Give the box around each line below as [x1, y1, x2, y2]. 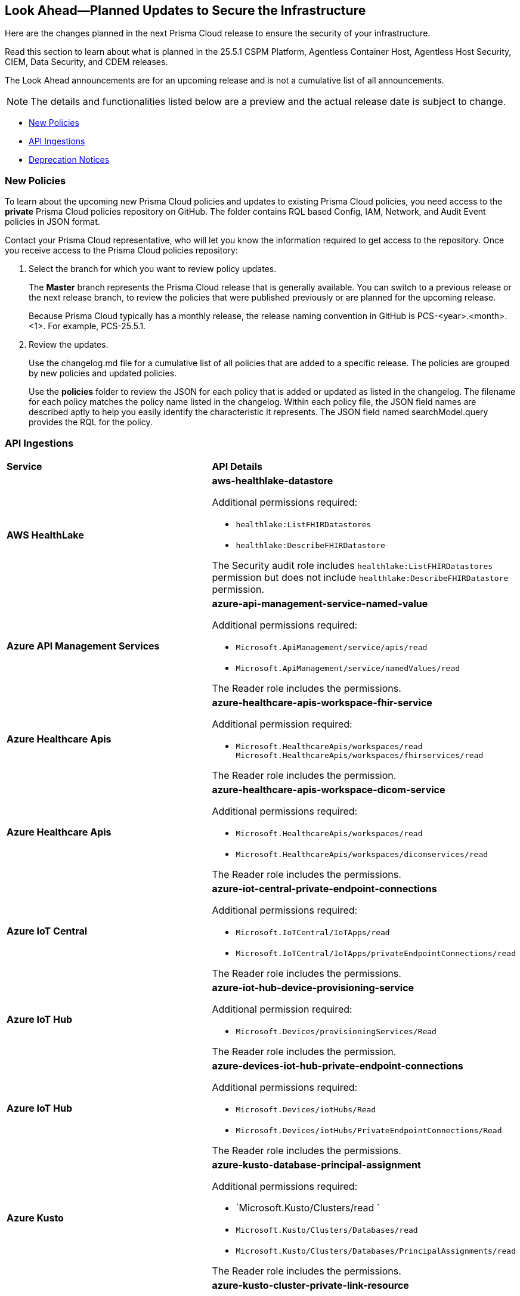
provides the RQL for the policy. [29, 417, 153, 428]
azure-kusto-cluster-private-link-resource [212, 1279, 409, 1291]
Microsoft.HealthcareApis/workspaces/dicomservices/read [236, 849, 488, 859]
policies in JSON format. [5, 216, 100, 227]
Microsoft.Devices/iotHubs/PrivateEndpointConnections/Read [236, 1125, 502, 1135]
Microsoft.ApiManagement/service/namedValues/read [236, 663, 460, 673]
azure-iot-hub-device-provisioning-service [212, 981, 414, 994]
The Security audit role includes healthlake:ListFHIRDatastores [212, 559, 493, 571]
